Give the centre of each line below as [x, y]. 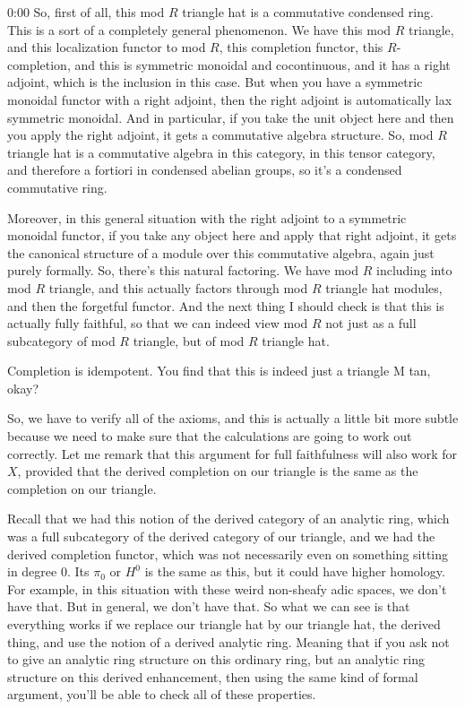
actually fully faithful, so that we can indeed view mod [158, 323]
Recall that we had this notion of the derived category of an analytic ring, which [228, 519]
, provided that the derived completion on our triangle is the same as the [218, 471]
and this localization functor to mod [107, 47]
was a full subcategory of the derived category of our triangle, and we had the [221, 536]
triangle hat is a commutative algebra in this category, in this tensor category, [221, 152]
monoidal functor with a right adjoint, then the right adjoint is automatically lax [230, 99]
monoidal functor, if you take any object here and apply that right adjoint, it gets [232, 235]
